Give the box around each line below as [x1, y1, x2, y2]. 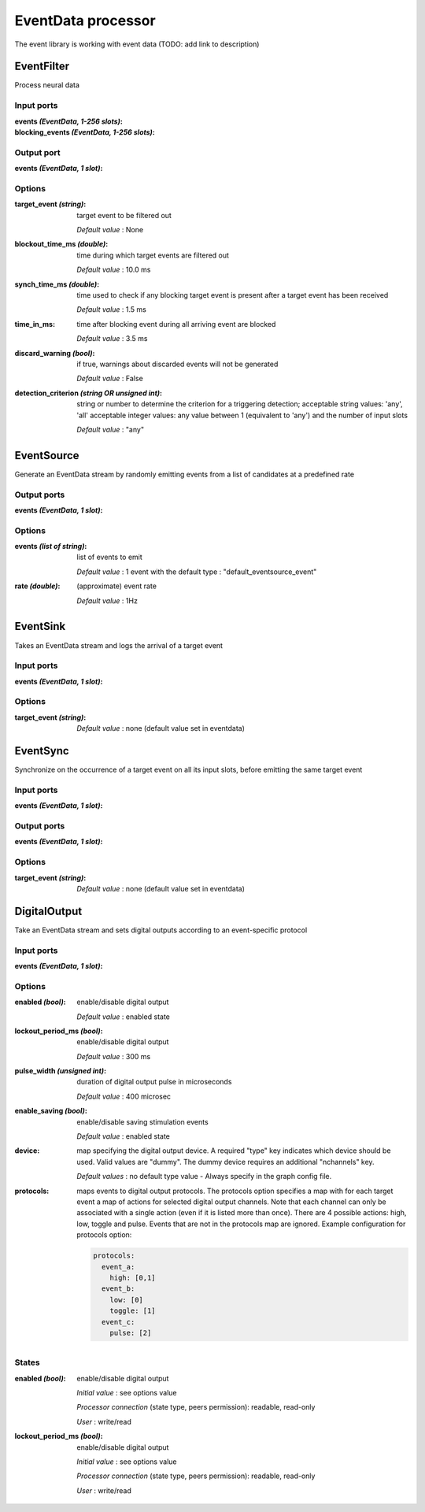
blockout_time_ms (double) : [14, 239, 109, 249]
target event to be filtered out [76, 210, 172, 220]
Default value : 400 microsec [76, 1091, 172, 1101]
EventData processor [14, 12, 157, 29]
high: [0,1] [109, 1273, 157, 1282]
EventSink [14, 620, 66, 633]
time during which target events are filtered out [76, 250, 230, 260]
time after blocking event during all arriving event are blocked [76, 319, 276, 328]
